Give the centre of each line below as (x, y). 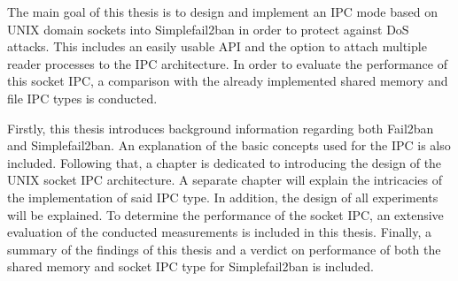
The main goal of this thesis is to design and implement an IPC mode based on (222, 11)
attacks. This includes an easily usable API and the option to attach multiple (217, 46)
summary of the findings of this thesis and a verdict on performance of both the (224, 249)
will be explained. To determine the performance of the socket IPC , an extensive (225, 214)
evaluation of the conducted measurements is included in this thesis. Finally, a (220, 232)
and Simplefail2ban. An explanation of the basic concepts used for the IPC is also (229, 145)
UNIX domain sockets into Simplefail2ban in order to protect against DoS (208, 29)
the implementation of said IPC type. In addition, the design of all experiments (223, 197)
